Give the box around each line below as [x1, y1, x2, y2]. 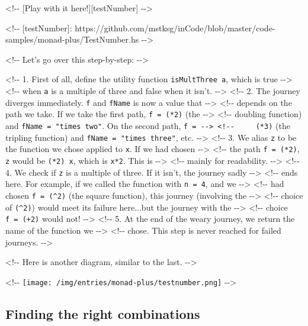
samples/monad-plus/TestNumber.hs [5, 33, 139, 46]
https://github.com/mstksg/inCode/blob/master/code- [75, 21, 275, 34]
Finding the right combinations [5, 304, 200, 322]
